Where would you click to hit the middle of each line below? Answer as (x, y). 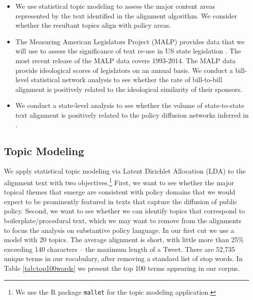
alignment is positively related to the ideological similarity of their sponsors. (129, 89)
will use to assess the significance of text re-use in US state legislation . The (128, 51)
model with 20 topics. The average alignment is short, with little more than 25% (124, 239)
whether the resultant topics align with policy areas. (93, 25)
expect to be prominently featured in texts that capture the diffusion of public (121, 201)
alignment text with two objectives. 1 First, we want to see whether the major (119, 181)
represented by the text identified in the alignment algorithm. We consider (126, 15)
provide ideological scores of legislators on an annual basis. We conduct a (124, 70)
